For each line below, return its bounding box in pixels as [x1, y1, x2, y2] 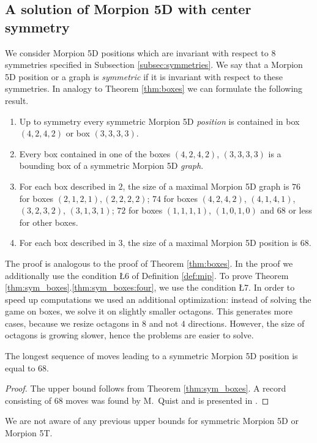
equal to [5, 361, 35, 374]
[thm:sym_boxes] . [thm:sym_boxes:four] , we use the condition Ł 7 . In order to [5, 281, 295, 294]
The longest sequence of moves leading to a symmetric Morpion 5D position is [5, 349, 298, 362]
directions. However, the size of [188, 316, 305, 329]
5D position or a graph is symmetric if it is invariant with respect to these [5, 70, 283, 83]
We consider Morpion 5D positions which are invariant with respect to [5, 46, 269, 59]
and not [149, 316, 179, 329]
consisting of [5, 393, 51, 406]
